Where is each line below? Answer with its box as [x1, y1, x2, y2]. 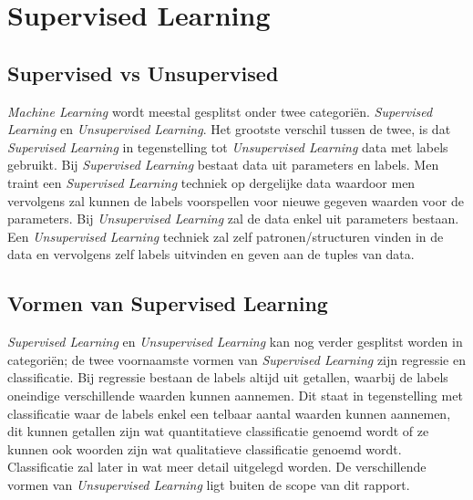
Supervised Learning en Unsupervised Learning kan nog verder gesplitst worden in [7, 332, 463, 351]
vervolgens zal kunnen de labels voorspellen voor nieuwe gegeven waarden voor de [7, 191, 464, 210]
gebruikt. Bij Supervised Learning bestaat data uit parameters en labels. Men [7, 155, 439, 174]
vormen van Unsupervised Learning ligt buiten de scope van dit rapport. [7, 474, 410, 494]
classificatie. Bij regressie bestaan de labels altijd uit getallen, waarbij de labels [7, 368, 448, 387]
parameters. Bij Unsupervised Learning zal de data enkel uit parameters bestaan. [7, 209, 459, 228]
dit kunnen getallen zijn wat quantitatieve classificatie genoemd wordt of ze [7, 422, 429, 441]
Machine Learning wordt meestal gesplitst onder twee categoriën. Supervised [7, 101, 433, 120]
